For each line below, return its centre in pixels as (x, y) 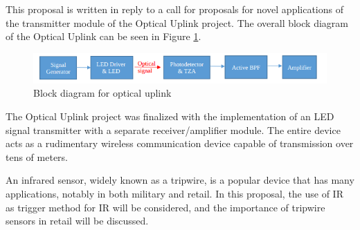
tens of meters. (37, 156)
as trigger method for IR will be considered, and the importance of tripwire (165, 207)
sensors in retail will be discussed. (77, 221)
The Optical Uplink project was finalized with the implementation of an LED (170, 116)
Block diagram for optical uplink (102, 93)
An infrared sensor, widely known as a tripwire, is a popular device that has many (180, 180)
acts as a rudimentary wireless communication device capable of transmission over (180, 143)
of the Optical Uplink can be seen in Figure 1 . (103, 36)
